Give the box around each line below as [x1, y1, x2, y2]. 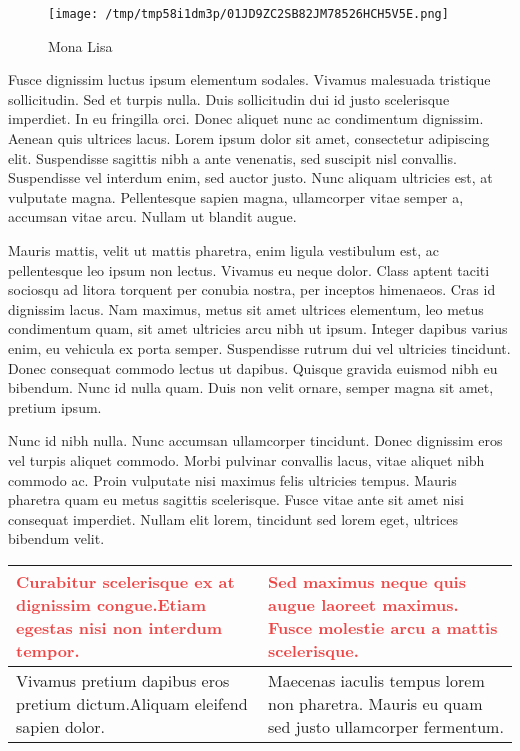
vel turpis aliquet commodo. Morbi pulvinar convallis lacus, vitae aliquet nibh [8, 449, 485, 470]
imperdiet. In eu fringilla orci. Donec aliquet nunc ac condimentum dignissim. [8, 108, 484, 129]
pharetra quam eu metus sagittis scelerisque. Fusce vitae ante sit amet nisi [8, 489, 464, 510]
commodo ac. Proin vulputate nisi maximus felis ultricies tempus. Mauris [8, 469, 457, 490]
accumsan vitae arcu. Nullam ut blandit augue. [8, 206, 297, 227]
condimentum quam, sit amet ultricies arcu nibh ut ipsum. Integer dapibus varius [8, 318, 508, 339]
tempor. [16, 638, 80, 662]
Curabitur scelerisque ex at [16, 569, 235, 593]
